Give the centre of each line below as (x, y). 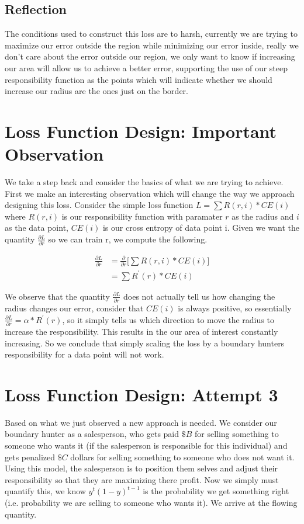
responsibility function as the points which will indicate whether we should (139, 79)
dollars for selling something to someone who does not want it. (182, 457)
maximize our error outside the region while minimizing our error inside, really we (152, 45)
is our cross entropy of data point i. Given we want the (201, 228)
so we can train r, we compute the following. (128, 239)
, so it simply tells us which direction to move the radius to (168, 319)
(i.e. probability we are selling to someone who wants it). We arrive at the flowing (151, 503)
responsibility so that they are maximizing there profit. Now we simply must (142, 479)
